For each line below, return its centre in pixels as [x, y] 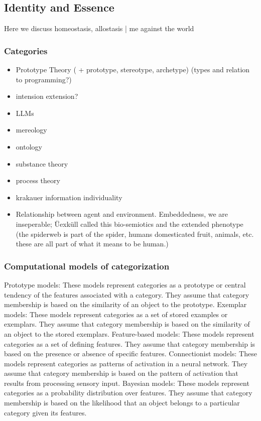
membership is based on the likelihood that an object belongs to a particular [122, 403]
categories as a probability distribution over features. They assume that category [128, 393]
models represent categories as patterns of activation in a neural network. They [126, 363]
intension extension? [47, 96]
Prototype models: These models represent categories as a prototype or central [125, 284]
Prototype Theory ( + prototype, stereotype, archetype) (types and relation [133, 69]
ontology [29, 146]
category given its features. [45, 412]
